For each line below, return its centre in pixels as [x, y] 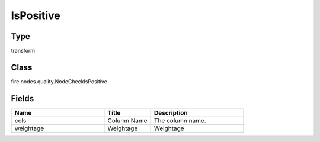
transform [23, 51]
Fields [23, 99]
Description [171, 112]
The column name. [180, 120]
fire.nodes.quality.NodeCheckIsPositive [59, 81]
